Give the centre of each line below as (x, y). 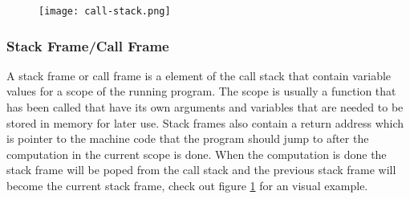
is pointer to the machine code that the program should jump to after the (188, 138)
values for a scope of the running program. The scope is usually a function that (201, 91)
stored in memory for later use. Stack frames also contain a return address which (205, 122)
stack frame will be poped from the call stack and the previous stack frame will (201, 170)
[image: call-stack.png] (105, 11)
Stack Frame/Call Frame (88, 45)
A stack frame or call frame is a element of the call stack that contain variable (199, 75)
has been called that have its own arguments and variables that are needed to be (205, 107)
